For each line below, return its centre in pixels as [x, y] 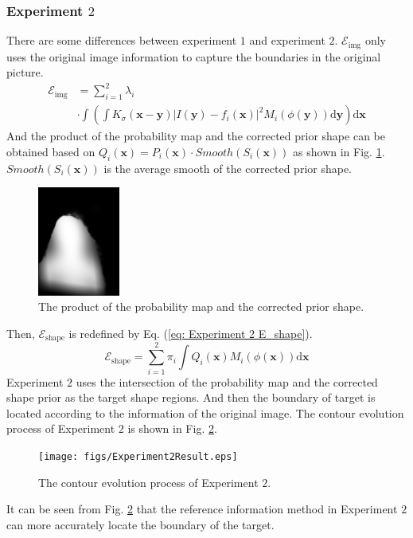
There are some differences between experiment [122, 40]
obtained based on [51, 151]
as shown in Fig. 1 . [339, 151]
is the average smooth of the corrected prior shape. [228, 168]
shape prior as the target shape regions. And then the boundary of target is [191, 397]
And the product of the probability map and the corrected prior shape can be [196, 136]
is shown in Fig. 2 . [172, 428]
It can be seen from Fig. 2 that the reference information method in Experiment [202, 509]
